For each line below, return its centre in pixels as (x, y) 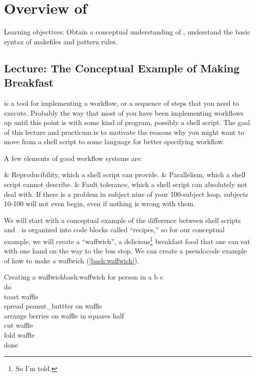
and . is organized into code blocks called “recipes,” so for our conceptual (114, 230)
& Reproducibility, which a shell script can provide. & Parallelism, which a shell (125, 174)
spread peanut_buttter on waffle (53, 306)
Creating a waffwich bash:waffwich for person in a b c (84, 277)
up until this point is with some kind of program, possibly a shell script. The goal (127, 122)
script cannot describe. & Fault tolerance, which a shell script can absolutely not (126, 184)
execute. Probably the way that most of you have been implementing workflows (124, 112)
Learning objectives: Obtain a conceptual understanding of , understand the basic (127, 32)
